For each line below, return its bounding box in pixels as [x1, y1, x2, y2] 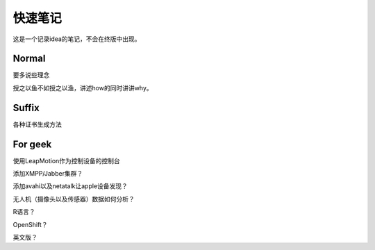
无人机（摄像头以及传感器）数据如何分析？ [12, 194, 135, 203]
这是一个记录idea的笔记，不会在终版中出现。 [12, 35, 142, 43]
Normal [12, 53, 46, 65]
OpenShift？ [12, 220, 48, 228]
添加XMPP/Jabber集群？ [12, 169, 83, 178]
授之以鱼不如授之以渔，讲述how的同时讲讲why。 [12, 83, 153, 92]
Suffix [12, 101, 40, 114]
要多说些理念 [12, 71, 50, 79]
